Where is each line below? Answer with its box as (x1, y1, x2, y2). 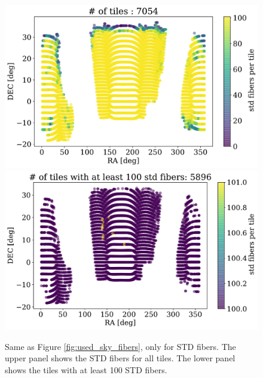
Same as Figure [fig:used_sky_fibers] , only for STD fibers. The (5, 340, 236, 352)
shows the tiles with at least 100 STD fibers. (5, 363, 167, 376)
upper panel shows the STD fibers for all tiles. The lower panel (5, 352, 236, 364)
